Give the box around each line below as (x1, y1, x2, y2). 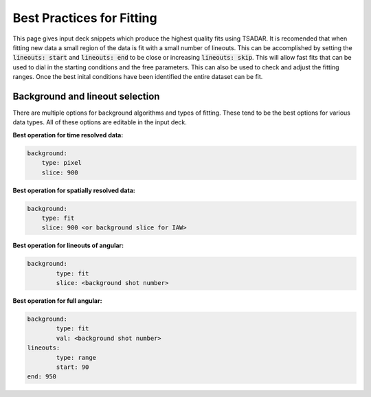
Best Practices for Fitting (12, 10, 157, 25)
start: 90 (56, 363, 89, 371)
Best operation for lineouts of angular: (12, 241, 124, 250)
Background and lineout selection (12, 90, 160, 102)
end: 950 (27, 373, 57, 381)
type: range (56, 354, 96, 361)
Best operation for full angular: (12, 297, 102, 305)
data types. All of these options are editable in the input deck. (12, 118, 187, 126)
